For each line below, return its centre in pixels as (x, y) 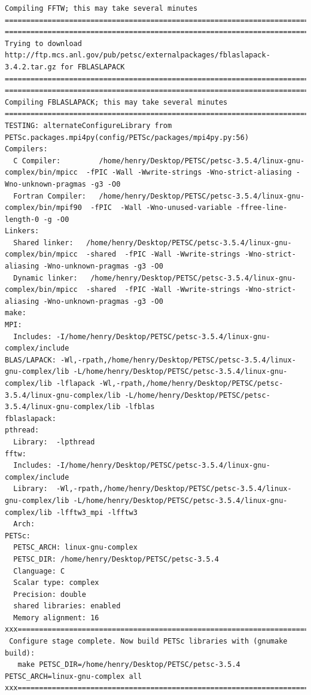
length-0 (22, 219)
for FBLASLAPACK (93, 67)
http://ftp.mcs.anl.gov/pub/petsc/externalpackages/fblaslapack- (138, 55)
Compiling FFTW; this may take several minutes (101, 8)
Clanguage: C (39, 571)
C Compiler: (37, 161)
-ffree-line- (262, 208)
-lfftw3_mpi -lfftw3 (97, 512)
